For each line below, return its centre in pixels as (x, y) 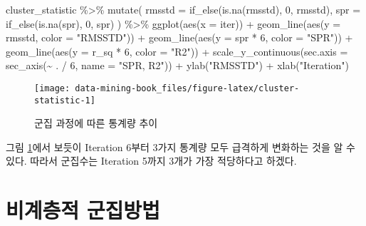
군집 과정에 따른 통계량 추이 (96, 123)
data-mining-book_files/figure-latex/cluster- (187, 88)
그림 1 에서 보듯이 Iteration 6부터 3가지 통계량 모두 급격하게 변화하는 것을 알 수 (181, 147)
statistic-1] (65, 100)
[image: (52, 88)
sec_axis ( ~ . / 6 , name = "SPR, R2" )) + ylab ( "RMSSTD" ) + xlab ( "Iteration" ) (177, 65)
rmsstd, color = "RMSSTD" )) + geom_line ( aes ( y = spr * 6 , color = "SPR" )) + (179, 37)
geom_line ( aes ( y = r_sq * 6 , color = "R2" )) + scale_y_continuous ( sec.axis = (177, 51)
